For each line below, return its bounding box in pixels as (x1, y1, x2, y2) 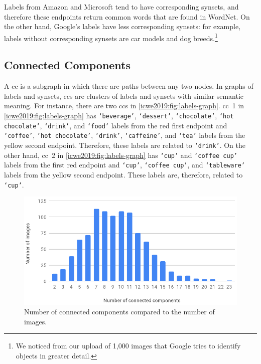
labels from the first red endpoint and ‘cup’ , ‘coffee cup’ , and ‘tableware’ (4, 159, 245, 170)
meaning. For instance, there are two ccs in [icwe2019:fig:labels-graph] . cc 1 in (4, 100, 244, 111)
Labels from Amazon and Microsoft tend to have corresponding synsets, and (4, 2, 239, 12)
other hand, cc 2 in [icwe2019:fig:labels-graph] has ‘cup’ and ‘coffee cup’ (4, 149, 237, 160)
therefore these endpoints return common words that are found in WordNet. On (4, 11, 250, 22)
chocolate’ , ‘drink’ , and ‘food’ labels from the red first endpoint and (4, 120, 227, 130)
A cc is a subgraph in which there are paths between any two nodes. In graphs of (4, 81, 253, 91)
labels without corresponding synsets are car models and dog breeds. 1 (4, 31, 218, 43)
